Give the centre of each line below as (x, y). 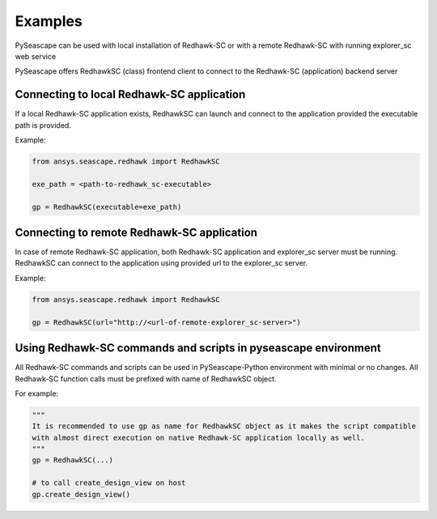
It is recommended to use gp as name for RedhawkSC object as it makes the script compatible (224, 426)
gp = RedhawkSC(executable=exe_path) (107, 207)
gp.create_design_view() (81, 494)
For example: (37, 394)
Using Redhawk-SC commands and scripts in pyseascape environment (198, 348)
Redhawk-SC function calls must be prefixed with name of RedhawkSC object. (146, 379)
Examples (49, 21)
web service (36, 56)
